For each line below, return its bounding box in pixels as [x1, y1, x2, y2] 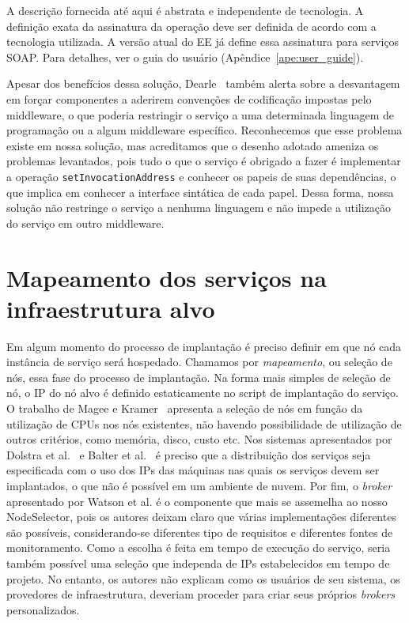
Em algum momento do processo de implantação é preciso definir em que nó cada [6, 338, 402, 354]
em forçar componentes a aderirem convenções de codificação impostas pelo [6, 90, 372, 107]
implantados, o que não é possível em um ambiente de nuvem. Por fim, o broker [6, 478, 392, 494]
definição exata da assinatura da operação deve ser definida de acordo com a [6, 17, 377, 34]
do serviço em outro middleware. [6, 214, 165, 231]
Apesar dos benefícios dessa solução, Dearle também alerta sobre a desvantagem [6, 75, 400, 92]
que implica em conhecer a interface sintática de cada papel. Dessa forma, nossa [6, 183, 394, 200]
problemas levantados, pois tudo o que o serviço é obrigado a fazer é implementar [6, 153, 401, 169]
